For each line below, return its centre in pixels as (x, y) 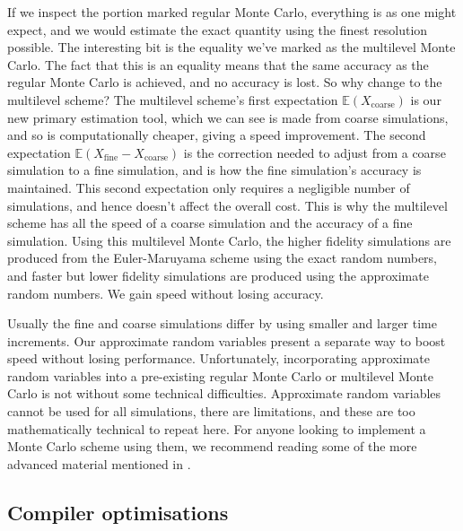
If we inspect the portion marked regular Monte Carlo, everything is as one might (232, 12)
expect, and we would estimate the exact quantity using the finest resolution (218, 29)
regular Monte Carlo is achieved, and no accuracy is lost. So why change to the (225, 82)
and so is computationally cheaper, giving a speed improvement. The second (217, 135)
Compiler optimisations (118, 512)
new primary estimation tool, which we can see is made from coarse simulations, (228, 117)
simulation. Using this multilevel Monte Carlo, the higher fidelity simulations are (229, 240)
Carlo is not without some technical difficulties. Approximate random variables (224, 393)
